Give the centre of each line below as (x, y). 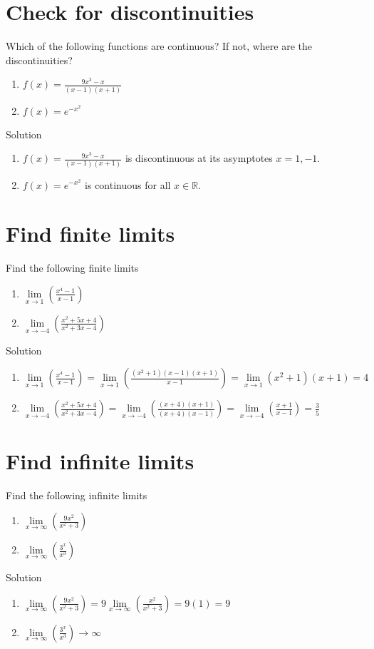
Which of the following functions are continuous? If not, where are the (159, 46)
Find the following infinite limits (77, 495)
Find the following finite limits (72, 268)
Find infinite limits (100, 460)
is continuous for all (128, 184)
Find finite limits (90, 234)
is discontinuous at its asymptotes (199, 158)
